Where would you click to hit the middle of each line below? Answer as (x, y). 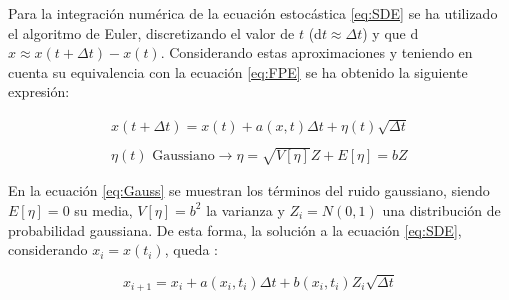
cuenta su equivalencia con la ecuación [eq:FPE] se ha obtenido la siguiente (238, 71)
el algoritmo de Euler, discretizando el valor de (151, 32)
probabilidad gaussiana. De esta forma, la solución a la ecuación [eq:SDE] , (235, 229)
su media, (103, 209)
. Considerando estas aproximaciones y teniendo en (316, 52)
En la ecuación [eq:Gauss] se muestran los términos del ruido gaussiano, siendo (249, 190)
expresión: (39, 91)
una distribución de (441, 209)
